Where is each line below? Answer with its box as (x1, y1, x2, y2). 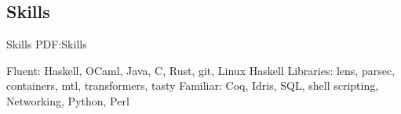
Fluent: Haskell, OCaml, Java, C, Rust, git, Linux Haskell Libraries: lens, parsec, (6, 62, 396, 78)
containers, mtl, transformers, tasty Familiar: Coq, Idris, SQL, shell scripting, (6, 77, 379, 94)
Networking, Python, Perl (6, 92, 129, 109)
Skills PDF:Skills (6, 36, 87, 52)
